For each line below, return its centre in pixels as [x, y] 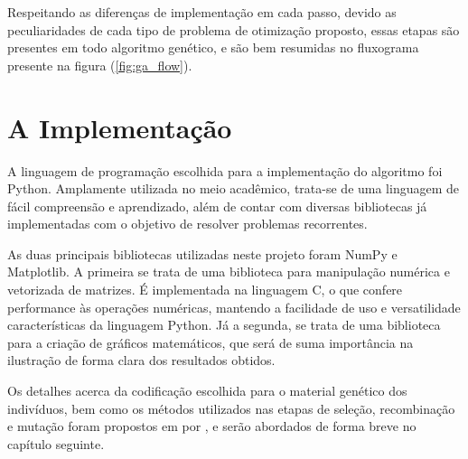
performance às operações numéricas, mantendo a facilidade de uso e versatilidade [234, 307]
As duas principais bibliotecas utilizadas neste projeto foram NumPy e [202, 253]
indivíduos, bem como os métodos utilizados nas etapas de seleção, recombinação [231, 408]
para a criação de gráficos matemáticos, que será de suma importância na [211, 342]
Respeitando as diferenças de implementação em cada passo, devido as [202, 12]
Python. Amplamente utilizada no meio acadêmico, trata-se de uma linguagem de [234, 188]
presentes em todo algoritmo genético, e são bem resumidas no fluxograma [213, 47]
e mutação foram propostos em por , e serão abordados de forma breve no [212, 426]
